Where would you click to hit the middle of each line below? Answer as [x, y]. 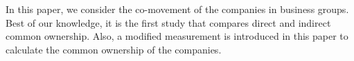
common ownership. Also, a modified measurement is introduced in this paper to [177, 36]
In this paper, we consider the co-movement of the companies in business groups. [177, 9]
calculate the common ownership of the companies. [114, 49]
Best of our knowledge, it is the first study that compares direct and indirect [168, 22]
